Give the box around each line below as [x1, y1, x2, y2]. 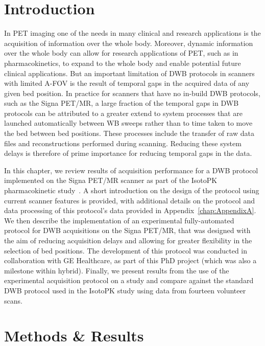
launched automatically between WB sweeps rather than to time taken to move [4, 118, 253, 128]
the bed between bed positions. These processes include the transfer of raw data [4, 128, 254, 139]
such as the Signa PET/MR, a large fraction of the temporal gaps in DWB [4, 98, 239, 108]
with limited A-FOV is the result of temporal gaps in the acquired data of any [4, 78, 250, 88]
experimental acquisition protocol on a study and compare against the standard [4, 275, 254, 286]
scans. [4, 295, 22, 306]
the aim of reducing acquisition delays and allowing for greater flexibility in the [4, 235, 252, 245]
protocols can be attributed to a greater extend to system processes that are [4, 107, 243, 118]
